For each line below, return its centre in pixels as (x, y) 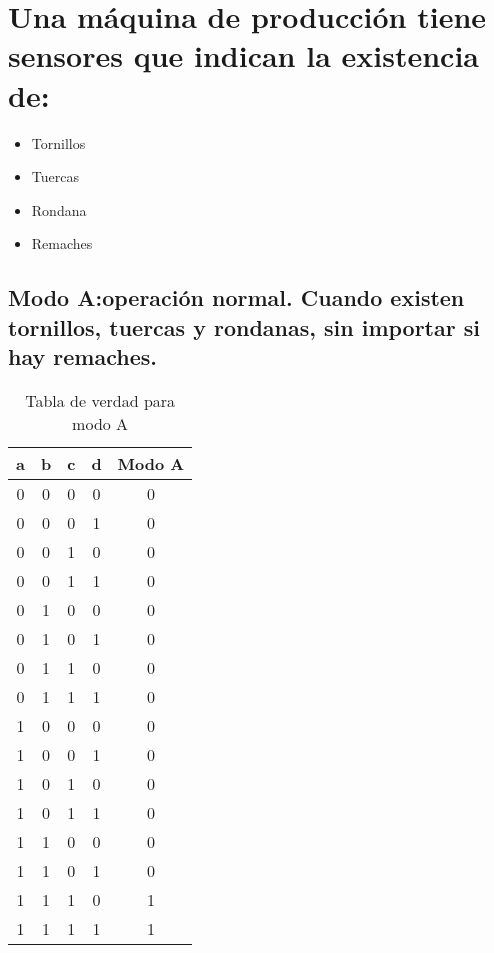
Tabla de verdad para (100, 400)
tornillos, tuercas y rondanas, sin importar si (244, 326)
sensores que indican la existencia (243, 55)
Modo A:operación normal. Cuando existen (236, 297)
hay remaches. (82, 356)
